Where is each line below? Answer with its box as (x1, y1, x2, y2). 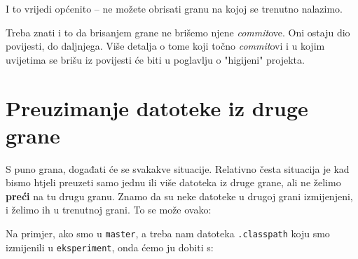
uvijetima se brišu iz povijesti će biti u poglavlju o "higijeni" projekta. (6, 52, 305, 66)
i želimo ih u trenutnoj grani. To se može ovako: (6, 202, 212, 217)
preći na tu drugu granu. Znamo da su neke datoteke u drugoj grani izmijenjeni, (6, 188, 353, 203)
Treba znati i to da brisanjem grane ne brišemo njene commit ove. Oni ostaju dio (6, 24, 350, 39)
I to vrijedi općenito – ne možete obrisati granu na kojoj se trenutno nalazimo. (6, 1, 343, 15)
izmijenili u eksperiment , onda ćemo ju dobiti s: (6, 239, 214, 254)
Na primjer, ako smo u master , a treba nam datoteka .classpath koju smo (6, 226, 330, 241)
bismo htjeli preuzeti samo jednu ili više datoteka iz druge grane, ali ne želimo (6, 175, 341, 190)
